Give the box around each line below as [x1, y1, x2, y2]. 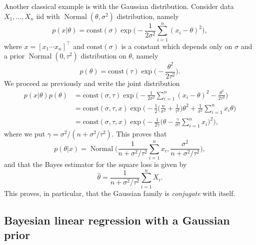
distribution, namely [116, 10, 179, 21]
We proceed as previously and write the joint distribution [4, 77, 180, 88]
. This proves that [111, 128, 167, 139]
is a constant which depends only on [121, 40, 232, 51]
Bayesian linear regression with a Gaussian [4, 212, 230, 227]
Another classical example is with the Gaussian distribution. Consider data [4, 1, 234, 11]
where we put [4, 128, 45, 139]
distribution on [80, 50, 126, 61]
